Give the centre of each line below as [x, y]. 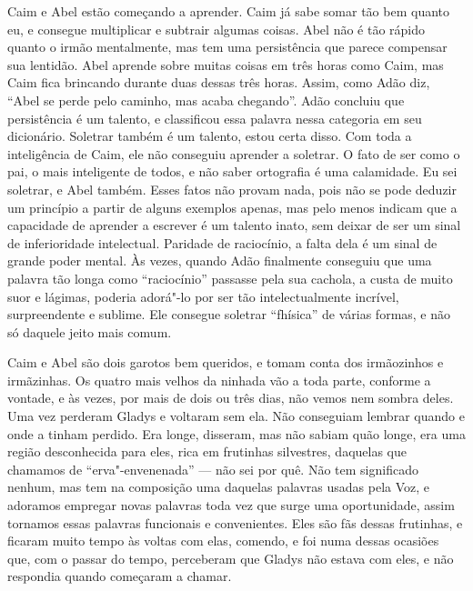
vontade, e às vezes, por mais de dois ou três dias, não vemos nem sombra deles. [231, 398]
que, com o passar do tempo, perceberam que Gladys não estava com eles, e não [231, 558]
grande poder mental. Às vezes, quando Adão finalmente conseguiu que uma [220, 260]
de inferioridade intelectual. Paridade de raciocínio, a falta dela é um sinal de [222, 242]
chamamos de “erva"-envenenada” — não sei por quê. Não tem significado [213, 469]
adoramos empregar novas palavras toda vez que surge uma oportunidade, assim [231, 505]
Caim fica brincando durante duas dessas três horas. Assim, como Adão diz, [219, 82]
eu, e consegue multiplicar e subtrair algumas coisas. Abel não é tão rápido [216, 29]
